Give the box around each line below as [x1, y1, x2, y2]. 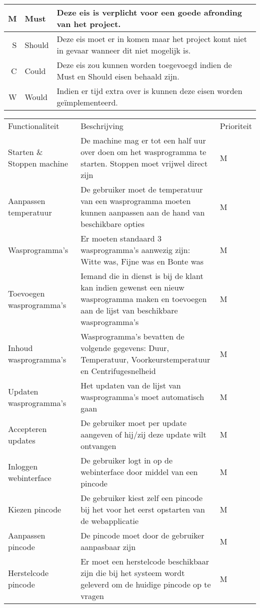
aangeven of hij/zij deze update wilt [80, 428, 206, 440]
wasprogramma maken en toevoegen [80, 293, 207, 304]
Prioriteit [219, 120, 252, 131]
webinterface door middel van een [80, 466, 198, 477]
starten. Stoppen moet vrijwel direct [80, 157, 208, 169]
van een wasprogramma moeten [80, 195, 191, 206]
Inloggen [8, 460, 38, 472]
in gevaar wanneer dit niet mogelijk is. [56, 44, 191, 56]
